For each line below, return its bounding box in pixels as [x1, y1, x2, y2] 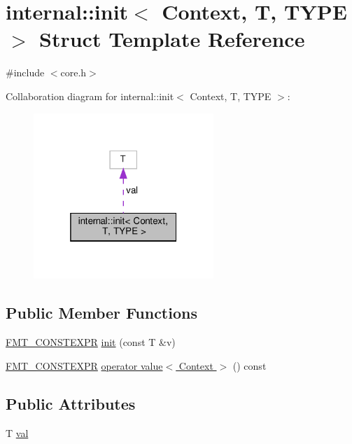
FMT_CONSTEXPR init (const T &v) [6, 335, 176, 349]
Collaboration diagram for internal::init [6, 88, 174, 103]
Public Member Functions [6, 302, 197, 324]
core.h [60, 65, 87, 80]
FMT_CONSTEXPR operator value [6, 358, 163, 373]
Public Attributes [6, 392, 136, 414]
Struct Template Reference [39, 25, 305, 53]
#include [6, 65, 45, 80]
